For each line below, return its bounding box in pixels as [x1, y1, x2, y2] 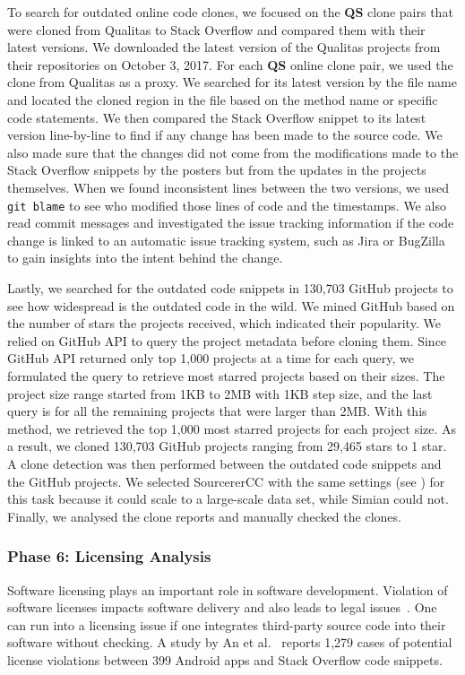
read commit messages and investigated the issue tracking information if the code [7, 213, 454, 232]
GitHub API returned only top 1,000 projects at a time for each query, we [7, 349, 415, 368]
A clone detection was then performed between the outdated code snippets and [7, 454, 442, 472]
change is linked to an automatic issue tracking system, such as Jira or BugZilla [7, 230, 445, 249]
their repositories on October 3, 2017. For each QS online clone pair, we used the [7, 55, 453, 74]
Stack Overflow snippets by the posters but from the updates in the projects [7, 160, 426, 179]
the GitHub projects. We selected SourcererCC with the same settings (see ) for [7, 472, 445, 490]
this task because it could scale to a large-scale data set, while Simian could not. [7, 489, 449, 508]
